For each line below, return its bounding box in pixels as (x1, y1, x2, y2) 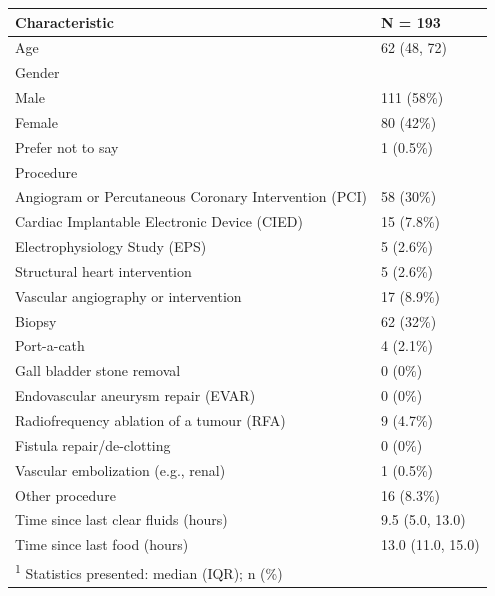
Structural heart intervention (15, 260, 192, 281)
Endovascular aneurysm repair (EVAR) (15, 385, 256, 406)
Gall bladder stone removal (15, 360, 181, 381)
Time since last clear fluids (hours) (15, 509, 228, 530)
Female (15, 111, 58, 132)
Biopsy (15, 310, 57, 331)
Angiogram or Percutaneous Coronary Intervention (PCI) (15, 186, 367, 207)
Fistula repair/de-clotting (15, 434, 171, 455)
